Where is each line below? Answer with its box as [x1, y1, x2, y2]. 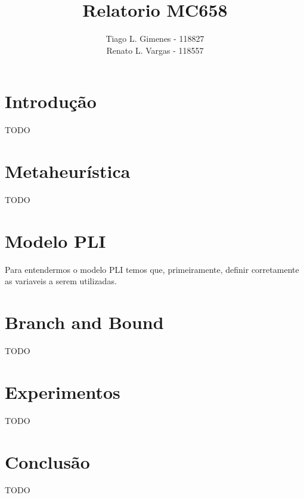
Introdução [5, 89, 97, 113]
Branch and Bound [5, 310, 164, 334]
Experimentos [5, 379, 120, 404]
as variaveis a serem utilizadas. [5, 275, 117, 287]
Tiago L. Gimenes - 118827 [106, 32, 204, 45]
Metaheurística [5, 159, 131, 183]
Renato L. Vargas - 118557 [106, 44, 204, 56]
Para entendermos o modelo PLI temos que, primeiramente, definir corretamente [5, 263, 299, 275]
